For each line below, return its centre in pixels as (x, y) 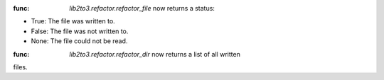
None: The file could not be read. (79, 41)
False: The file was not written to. (80, 31)
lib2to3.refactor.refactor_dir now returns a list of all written (155, 54)
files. (20, 67)
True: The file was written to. (73, 21)
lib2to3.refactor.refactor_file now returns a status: (142, 8)
